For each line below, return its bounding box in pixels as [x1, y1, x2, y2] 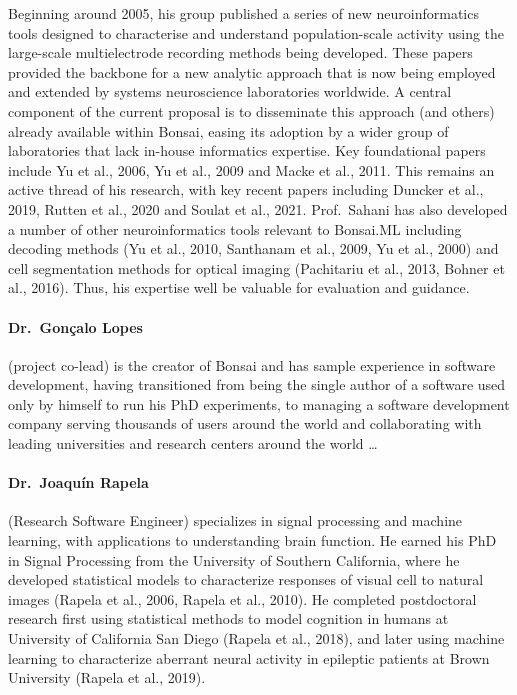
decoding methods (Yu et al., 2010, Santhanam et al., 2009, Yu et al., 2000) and [8, 238, 499, 259]
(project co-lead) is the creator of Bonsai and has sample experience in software [8, 354, 496, 375]
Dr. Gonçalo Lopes [8, 316, 143, 337]
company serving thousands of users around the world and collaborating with [8, 413, 482, 434]
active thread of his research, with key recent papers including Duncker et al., [8, 179, 484, 200]
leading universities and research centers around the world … [8, 433, 378, 454]
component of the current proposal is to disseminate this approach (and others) [8, 100, 495, 121]
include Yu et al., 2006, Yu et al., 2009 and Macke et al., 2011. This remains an [8, 159, 495, 180]
